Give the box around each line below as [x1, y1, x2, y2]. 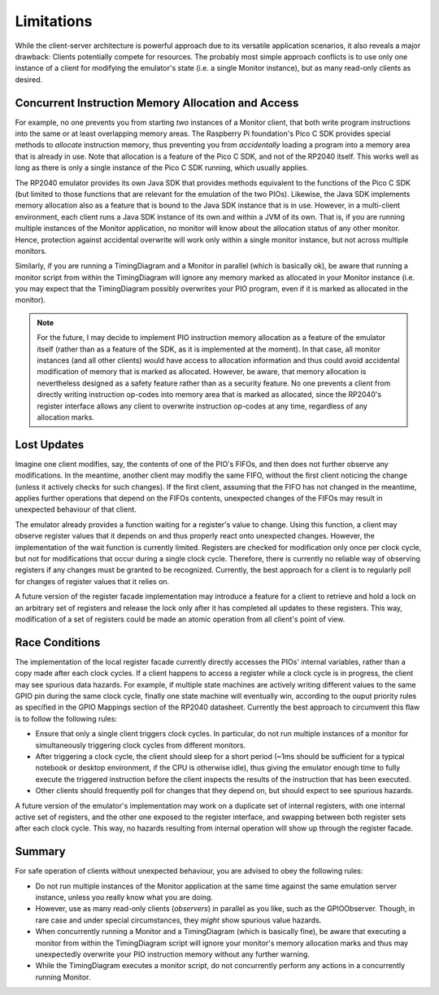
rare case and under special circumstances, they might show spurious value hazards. [35, 915, 322, 925]
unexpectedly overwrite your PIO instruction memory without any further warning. [35, 949, 311, 959]
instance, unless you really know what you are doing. [35, 892, 213, 902]
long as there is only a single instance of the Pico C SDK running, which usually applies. [15, 163, 309, 172]
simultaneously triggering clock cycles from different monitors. [35, 740, 246, 750]
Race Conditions [15, 635, 101, 649]
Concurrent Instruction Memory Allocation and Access [15, 96, 299, 110]
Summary [15, 844, 66, 858]
